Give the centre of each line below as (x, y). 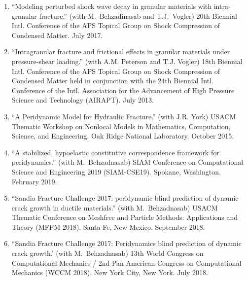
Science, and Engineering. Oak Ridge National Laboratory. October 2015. (123, 136)
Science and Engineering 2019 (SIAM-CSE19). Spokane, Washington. (116, 171)
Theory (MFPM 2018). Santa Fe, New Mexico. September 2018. (108, 227)
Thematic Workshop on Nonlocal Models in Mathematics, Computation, (121, 126)
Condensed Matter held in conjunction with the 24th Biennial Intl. (112, 81)
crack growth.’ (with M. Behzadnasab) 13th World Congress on (107, 253)
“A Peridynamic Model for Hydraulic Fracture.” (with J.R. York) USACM (124, 116)
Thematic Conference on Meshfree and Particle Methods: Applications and (125, 217)
